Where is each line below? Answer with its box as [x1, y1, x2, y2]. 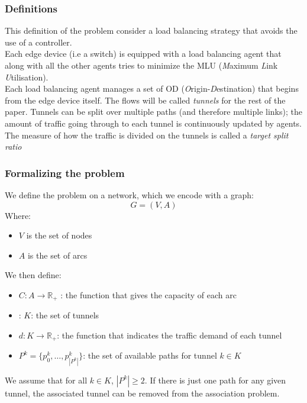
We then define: [5, 269, 62, 281]
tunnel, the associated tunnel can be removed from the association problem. [5, 386, 280, 399]
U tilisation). [5, 70, 49, 83]
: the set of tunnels [31, 309, 99, 321]
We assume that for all [5, 373, 88, 386]
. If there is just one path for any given [144, 373, 286, 386]
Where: [5, 209, 31, 221]
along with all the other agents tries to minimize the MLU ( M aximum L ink [5, 59, 278, 71]
